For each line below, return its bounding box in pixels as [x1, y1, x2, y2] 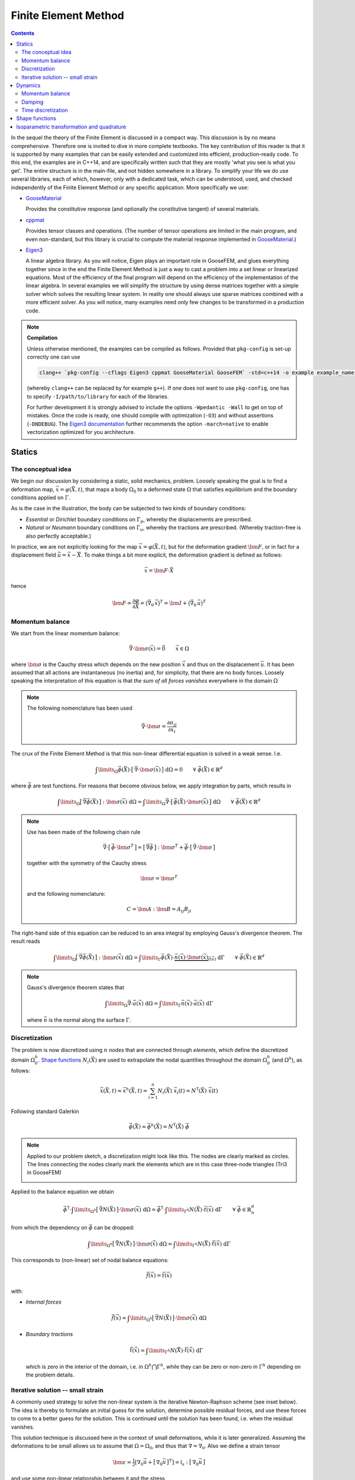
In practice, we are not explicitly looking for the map [11, 543, 138, 551]
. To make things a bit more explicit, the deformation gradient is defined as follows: [80, 551, 283, 559]
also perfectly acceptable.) [25, 532, 92, 539]
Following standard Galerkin [11, 1108, 79, 1115]
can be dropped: [93, 1224, 135, 1231]
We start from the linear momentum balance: [11, 630, 120, 637]
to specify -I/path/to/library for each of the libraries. [27, 392, 169, 400]
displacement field [11, 551, 56, 559]
